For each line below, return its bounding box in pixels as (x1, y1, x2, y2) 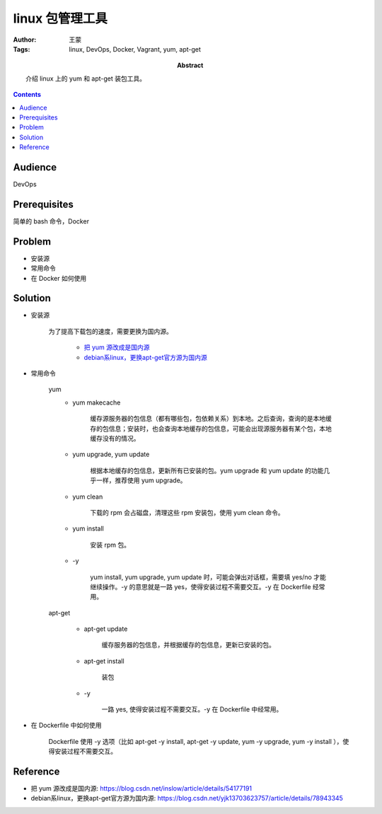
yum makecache (72, 398, 121, 407)
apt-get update (83, 624, 128, 633)
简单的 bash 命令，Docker (13, 216, 90, 226)
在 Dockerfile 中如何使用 (30, 721, 102, 730)
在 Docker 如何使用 (30, 274, 87, 282)
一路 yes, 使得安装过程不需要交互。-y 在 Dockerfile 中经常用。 (101, 705, 283, 714)
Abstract (177, 61, 204, 70)
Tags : (13, 45, 30, 53)
